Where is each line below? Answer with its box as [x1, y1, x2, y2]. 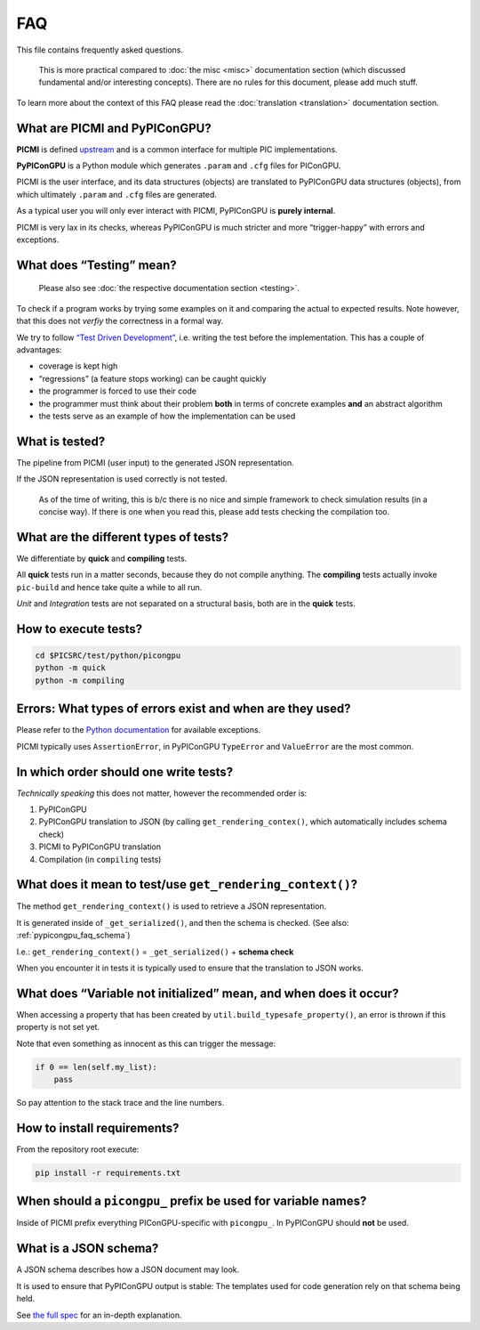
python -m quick [35, 663, 107, 673]
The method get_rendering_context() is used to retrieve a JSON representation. [16, 901, 327, 912]
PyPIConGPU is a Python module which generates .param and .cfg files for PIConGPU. [16, 160, 341, 171]
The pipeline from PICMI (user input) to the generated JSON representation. [16, 457, 294, 467]
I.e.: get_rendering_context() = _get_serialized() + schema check [16, 946, 294, 957]
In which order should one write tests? [16, 764, 234, 779]
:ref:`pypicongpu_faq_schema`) [16, 930, 131, 941]
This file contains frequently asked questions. [16, 45, 184, 55]
